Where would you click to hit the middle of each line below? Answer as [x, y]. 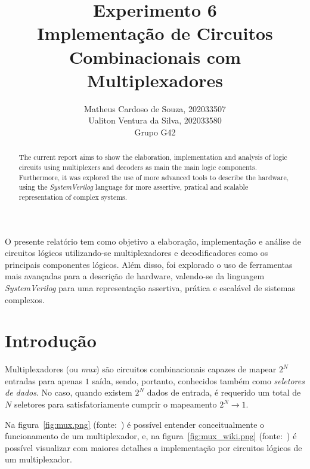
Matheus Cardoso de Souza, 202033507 [155, 108]
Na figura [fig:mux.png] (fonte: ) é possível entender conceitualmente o [135, 424]
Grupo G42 [155, 132]
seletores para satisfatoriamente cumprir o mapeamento [115, 404]
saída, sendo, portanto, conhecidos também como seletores [198, 380]
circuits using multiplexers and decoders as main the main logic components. [138, 167]
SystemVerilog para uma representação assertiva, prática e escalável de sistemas [150, 287]
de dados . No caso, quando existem [69, 392]
